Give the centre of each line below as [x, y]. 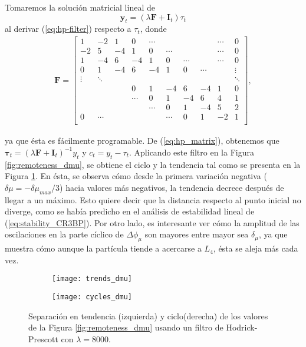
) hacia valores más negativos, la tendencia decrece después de [172, 187]
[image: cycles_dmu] [92, 297]
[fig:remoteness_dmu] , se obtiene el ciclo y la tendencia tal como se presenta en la [153, 164]
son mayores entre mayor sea [197, 234]
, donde [153, 29]
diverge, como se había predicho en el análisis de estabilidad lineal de [130, 211]
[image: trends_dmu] [92, 279]
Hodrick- [242, 327]
